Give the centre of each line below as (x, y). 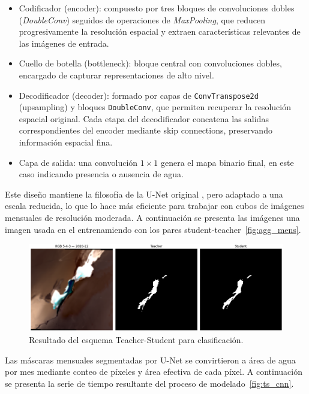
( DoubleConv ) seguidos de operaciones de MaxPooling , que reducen (142, 19)
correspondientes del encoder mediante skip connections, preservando (145, 130)
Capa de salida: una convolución (78, 162)
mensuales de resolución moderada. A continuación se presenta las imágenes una (152, 218)
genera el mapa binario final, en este (227, 162)
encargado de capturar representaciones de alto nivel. (116, 75)
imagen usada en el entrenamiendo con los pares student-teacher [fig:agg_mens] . (153, 229)
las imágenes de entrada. (64, 43)
